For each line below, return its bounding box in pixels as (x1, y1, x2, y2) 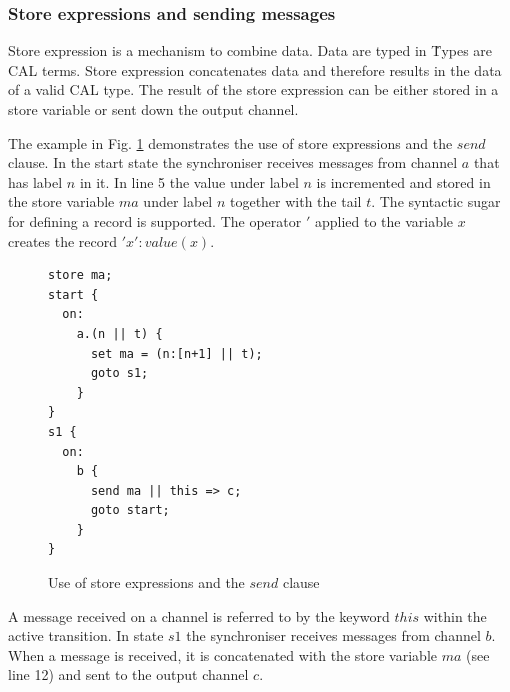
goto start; (90, 503, 170, 518)
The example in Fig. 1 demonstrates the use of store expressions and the (8, 132, 453, 153)
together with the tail (229, 191, 362, 212)
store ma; (48, 268, 113, 283)
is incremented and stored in (316, 171, 491, 192)
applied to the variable (314, 210, 454, 231)
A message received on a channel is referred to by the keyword (8, 605, 390, 626)
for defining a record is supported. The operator (8, 210, 302, 231)
